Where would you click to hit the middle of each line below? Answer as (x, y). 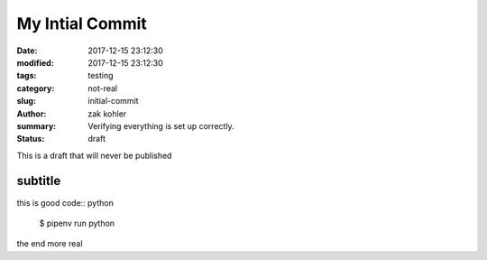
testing (101, 76)
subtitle (39, 181)
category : (36, 88)
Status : (31, 139)
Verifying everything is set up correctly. (161, 125)
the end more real (50, 244)
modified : (35, 62)
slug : (26, 101)
